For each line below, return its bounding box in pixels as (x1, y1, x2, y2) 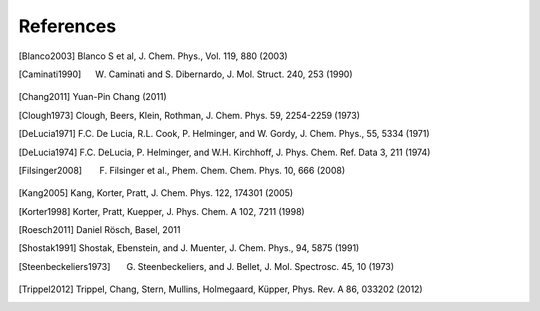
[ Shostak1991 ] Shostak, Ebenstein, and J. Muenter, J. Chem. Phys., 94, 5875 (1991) (18, 242, 360, 254)
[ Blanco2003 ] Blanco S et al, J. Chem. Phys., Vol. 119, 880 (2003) (18, 50, 289, 62)
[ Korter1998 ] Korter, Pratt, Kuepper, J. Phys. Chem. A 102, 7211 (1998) (18, 205, 305, 217)
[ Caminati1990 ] (18, 68, 82, 80)
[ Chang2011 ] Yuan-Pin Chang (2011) (18, 91, 167, 103)
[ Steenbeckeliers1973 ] (18, 260, 111, 272)
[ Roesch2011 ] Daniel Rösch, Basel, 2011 (18, 224, 181, 236)
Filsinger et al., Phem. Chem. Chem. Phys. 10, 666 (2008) (109, 164, 345, 176)
